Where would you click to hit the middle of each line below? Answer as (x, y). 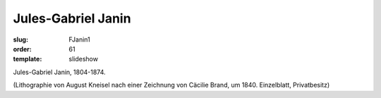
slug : (20, 39)
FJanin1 (80, 39)
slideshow (84, 59)
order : (22, 49)
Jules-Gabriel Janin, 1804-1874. (59, 72)
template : (28, 59)
